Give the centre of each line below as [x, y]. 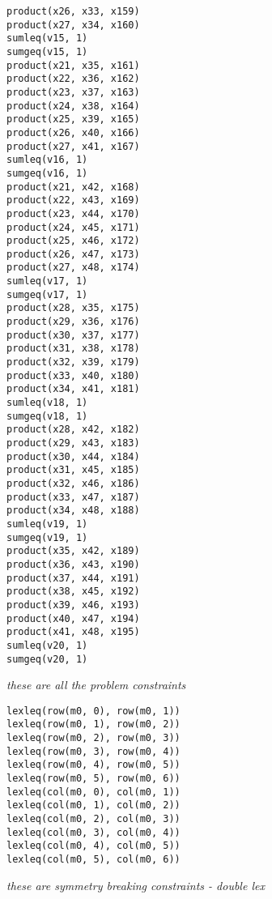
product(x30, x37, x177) [73, 335]
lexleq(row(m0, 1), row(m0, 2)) [93, 724]
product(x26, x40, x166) [73, 132]
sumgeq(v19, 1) [47, 537]
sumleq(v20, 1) [47, 645]
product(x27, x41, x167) [73, 146]
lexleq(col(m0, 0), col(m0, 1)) [93, 792]
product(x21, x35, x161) [73, 65]
